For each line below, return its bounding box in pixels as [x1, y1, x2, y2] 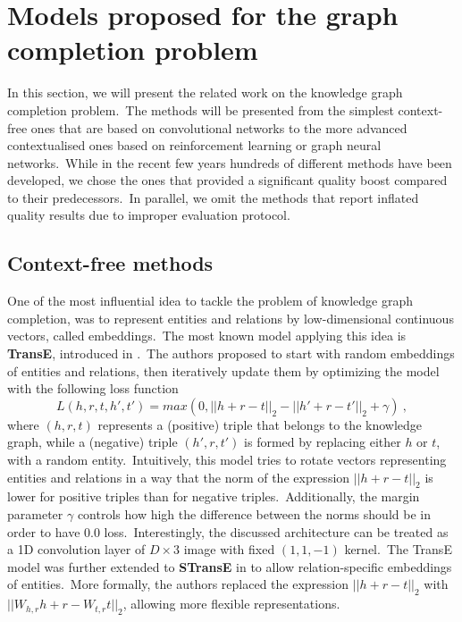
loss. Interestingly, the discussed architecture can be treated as [104, 522, 449, 541]
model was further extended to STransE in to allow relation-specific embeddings [7, 557, 452, 576]
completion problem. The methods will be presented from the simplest [7, 100, 394, 119]
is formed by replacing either [244, 433, 401, 451]
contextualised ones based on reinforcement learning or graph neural [7, 136, 382, 155]
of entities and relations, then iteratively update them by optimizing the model [7, 361, 440, 380]
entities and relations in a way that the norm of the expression [7, 467, 350, 486]
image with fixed [183, 540, 275, 559]
